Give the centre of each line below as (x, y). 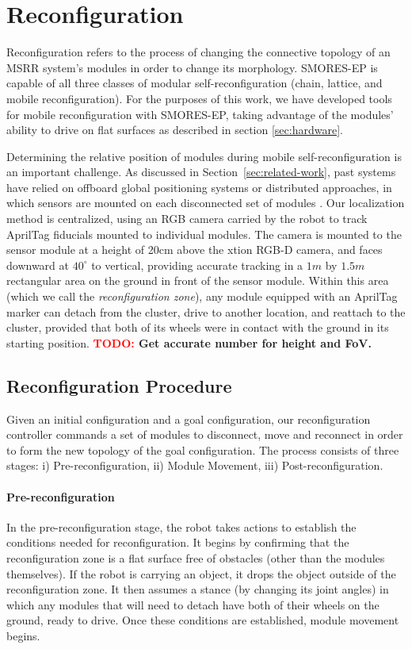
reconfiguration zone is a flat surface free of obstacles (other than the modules (196, 557)
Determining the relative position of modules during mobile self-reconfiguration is (204, 156)
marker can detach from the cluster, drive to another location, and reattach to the (206, 311)
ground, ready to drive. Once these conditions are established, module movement (203, 620)
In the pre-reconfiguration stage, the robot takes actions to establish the (181, 526)
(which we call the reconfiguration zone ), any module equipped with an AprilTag (202, 296)
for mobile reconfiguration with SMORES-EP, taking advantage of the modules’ (200, 114)
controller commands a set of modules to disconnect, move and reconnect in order (205, 434)
